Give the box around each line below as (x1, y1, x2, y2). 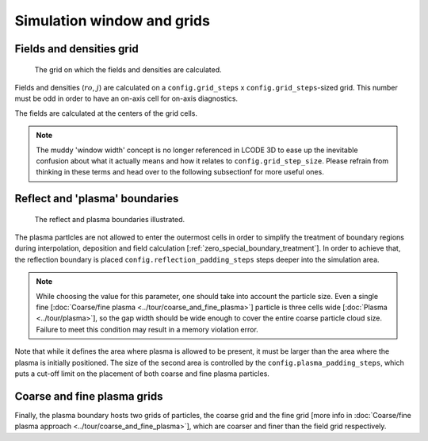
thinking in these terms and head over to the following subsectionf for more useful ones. (36, 167, 324, 177)
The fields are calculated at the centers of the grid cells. (14, 108, 198, 118)
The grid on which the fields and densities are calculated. (34, 64, 222, 75)
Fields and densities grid (14, 42, 139, 56)
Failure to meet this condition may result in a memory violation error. (36, 324, 259, 334)
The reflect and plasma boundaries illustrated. (34, 214, 185, 224)
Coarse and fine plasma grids (14, 389, 163, 403)
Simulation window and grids (14, 12, 210, 29)
